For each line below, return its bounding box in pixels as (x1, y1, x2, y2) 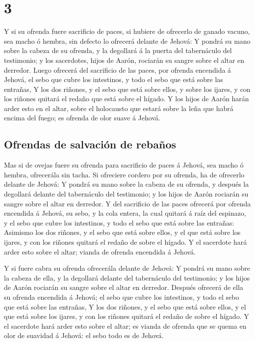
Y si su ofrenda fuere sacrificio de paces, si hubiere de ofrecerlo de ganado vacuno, (4, 26, 250, 36)
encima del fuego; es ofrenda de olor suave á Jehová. (4, 113, 160, 123)
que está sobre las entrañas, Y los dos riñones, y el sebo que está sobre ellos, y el (4, 301, 246, 312)
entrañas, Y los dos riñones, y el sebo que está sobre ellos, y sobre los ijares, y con (4, 84, 251, 94)
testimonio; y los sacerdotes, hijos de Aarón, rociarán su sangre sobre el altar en (4, 55, 245, 65)
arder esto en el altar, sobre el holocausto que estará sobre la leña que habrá (4, 103, 233, 113)
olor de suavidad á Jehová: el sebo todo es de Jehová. (4, 330, 164, 341)
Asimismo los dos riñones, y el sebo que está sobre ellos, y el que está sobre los (4, 227, 241, 237)
